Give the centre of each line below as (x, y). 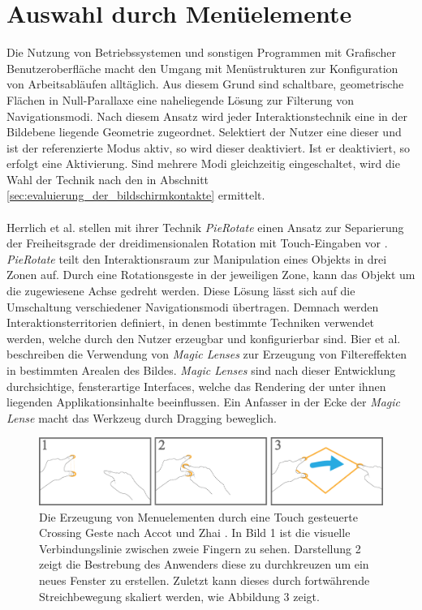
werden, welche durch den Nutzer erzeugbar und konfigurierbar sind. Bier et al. (204, 338)
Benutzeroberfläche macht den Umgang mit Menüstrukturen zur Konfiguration (202, 68)
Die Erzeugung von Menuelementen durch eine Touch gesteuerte (198, 516)
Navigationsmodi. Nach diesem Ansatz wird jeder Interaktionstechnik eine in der (207, 116)
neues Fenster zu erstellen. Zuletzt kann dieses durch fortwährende (205, 580)
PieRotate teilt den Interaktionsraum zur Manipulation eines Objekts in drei (197, 258)
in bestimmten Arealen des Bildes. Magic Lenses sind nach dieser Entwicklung (201, 370)
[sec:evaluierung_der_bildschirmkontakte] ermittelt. (136, 195)
